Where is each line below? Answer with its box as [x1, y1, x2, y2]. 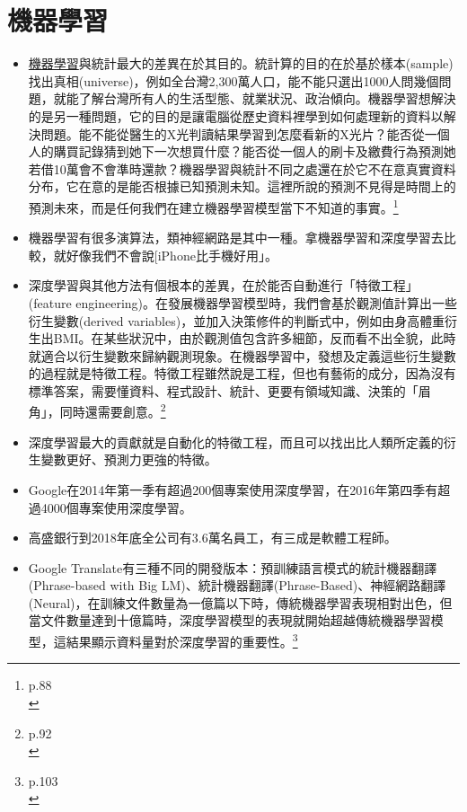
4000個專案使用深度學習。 [40, 498, 192, 516]
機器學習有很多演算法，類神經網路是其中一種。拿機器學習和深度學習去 [28, 228, 444, 247]
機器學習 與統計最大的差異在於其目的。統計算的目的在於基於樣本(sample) [28, 54, 454, 73]
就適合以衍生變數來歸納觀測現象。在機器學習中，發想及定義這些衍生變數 [28, 346, 456, 365]
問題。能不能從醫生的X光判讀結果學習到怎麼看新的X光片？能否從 [40, 124, 425, 143]
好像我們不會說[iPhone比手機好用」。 [66, 245, 278, 264]
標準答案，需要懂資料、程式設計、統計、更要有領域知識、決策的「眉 [28, 381, 431, 400]
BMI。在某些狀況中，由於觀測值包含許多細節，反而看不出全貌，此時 [53, 329, 456, 348]
